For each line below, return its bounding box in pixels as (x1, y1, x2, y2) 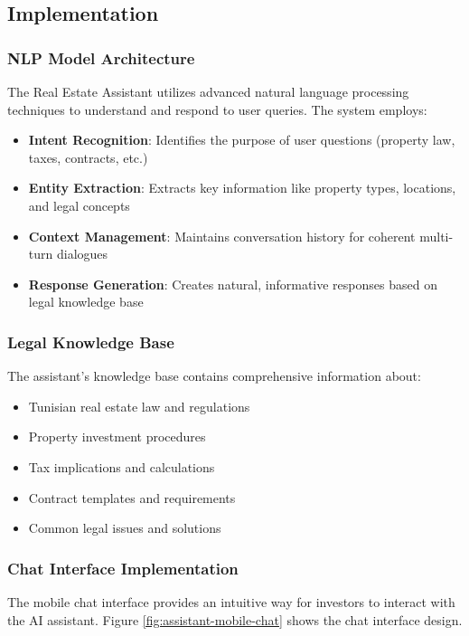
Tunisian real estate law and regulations (28, 396, 250, 415)
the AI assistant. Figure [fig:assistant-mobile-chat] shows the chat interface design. (7, 610, 463, 629)
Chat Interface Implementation (7, 556, 239, 579)
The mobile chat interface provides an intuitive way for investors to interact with (7, 592, 455, 611)
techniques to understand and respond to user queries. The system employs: (7, 100, 427, 119)
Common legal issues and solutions (28, 518, 221, 537)
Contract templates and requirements (28, 488, 236, 507)
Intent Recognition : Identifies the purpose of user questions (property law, (28, 130, 455, 149)
